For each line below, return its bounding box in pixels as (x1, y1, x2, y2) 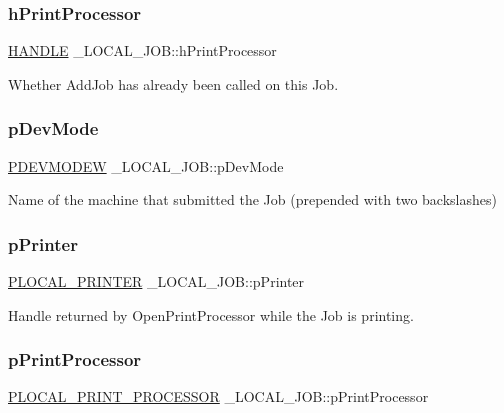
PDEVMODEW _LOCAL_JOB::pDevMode (8, 155, 284, 176)
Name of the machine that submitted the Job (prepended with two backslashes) (8, 189, 497, 210)
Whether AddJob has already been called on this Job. (8, 73, 339, 94)
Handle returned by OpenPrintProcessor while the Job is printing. (8, 304, 414, 325)
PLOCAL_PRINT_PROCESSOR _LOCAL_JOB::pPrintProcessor (8, 386, 429, 407)
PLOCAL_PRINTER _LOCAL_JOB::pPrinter (8, 271, 305, 292)
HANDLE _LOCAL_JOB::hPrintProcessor (8, 40, 277, 61)
